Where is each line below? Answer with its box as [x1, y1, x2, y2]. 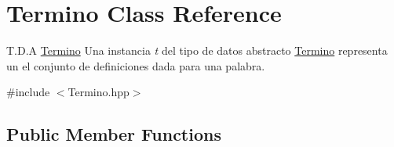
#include [6, 84, 50, 100]
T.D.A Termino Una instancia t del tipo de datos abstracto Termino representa [6, 42, 388, 59]
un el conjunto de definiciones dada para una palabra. [6, 57, 265, 73]
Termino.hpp [67, 84, 130, 100]
